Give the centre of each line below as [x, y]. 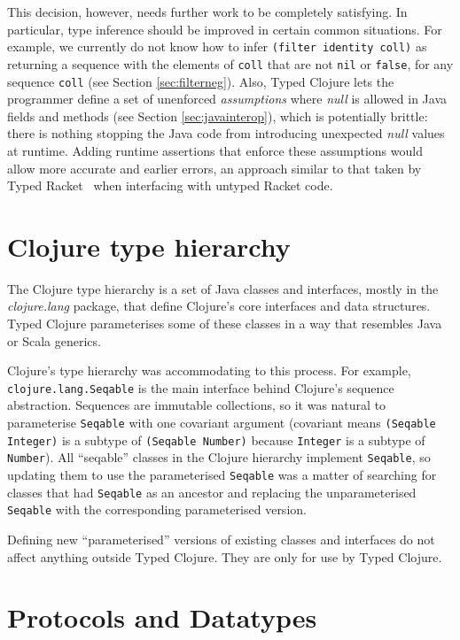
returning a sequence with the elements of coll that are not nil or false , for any [230, 63]
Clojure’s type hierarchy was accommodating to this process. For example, [209, 370]
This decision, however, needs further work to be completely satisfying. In [207, 12]
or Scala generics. [54, 340]
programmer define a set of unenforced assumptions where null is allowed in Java [227, 99]
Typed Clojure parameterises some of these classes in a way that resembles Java [225, 324]
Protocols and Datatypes [162, 617]
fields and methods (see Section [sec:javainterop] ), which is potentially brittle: [218, 116]
